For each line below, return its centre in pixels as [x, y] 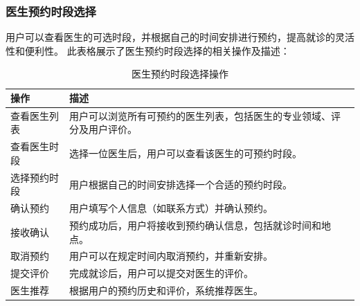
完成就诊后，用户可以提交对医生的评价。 [162, 273]
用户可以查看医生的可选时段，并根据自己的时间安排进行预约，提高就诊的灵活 [180, 37]
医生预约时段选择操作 [180, 74]
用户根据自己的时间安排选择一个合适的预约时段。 [181, 184]
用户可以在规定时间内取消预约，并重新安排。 [171, 256]
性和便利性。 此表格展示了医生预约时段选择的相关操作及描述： [148, 50]
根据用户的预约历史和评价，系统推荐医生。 [166, 290]
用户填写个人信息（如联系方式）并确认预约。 [171, 208]
